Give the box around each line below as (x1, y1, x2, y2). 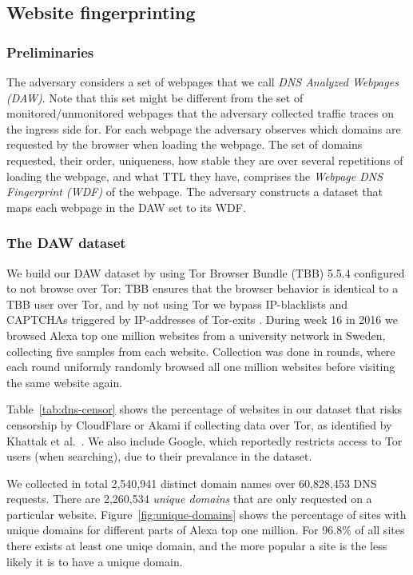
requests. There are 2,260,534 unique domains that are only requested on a (6, 490, 372, 507)
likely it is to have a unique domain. (6, 553, 183, 569)
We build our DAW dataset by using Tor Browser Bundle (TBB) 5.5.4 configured (6, 264, 405, 281)
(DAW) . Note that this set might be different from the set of (6, 89, 304, 106)
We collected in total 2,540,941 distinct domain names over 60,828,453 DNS (6, 474, 377, 491)
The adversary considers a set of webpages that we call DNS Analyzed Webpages (6, 74, 399, 90)
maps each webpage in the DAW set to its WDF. (6, 198, 246, 215)
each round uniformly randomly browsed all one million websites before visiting (6, 358, 395, 375)
